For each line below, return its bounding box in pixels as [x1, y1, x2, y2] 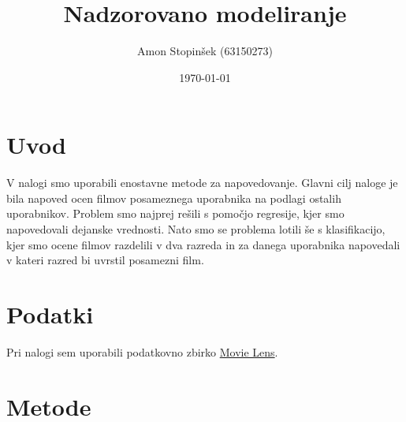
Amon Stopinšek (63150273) [137, 43, 273, 59]
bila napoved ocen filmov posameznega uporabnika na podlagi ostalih [6, 189, 341, 206]
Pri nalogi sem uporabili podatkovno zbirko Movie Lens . [6, 343, 278, 360]
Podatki [6, 298, 94, 330]
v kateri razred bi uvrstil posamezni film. [6, 252, 204, 268]
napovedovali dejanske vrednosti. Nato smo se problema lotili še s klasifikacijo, [6, 221, 386, 237]
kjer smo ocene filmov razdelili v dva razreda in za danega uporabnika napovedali [6, 236, 400, 252]
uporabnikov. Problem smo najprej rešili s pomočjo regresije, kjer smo [6, 205, 345, 222]
